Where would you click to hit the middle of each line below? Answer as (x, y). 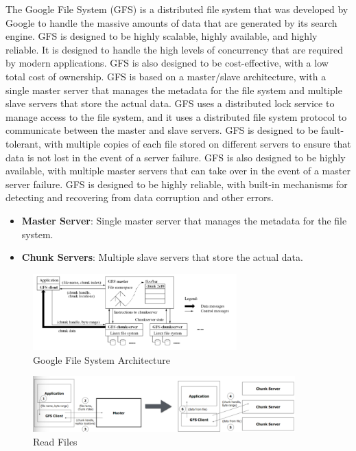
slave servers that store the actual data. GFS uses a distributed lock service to (170, 103)
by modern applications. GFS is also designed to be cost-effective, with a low (167, 63)
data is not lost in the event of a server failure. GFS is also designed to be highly (176, 157)
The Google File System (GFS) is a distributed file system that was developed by (177, 9)
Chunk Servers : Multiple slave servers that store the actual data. (162, 257)
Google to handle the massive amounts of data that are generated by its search (171, 22)
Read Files (55, 441)
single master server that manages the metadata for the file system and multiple (174, 90)
